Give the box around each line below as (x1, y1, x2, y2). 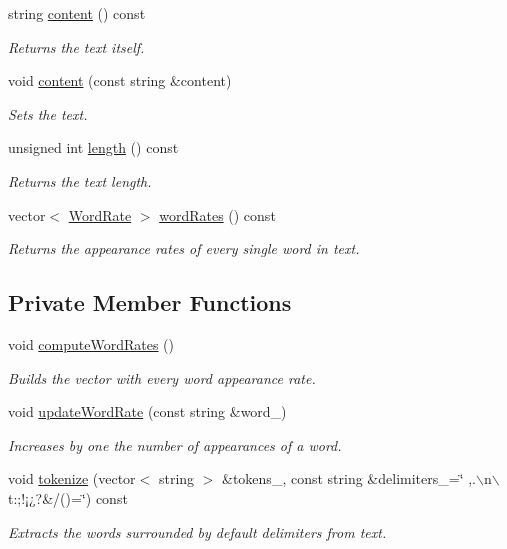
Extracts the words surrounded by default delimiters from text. (8, 521, 387, 542)
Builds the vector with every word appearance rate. (8, 367, 316, 388)
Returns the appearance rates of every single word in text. (8, 238, 360, 259)
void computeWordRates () (8, 333, 174, 354)
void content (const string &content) (8, 70, 232, 91)
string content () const (8, 3, 146, 23)
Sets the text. (8, 103, 88, 124)
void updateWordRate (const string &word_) (8, 401, 287, 422)
